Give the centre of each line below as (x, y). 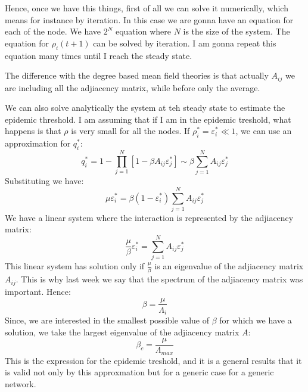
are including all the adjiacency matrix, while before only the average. (133, 87)
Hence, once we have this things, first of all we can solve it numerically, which (147, 8)
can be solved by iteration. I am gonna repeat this (185, 43)
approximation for (38, 143)
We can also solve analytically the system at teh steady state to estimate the (145, 108)
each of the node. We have (53, 31)
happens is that (33, 131)
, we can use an (264, 131)
